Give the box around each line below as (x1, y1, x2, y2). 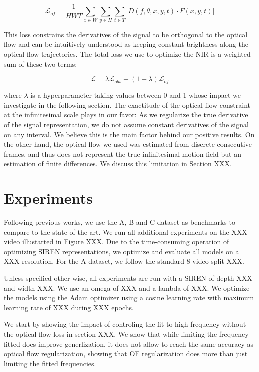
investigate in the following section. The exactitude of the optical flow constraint (4, 99, 250, 110)
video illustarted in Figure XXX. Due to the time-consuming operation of (4, 236, 229, 247)
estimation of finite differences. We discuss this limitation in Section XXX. (4, 158, 232, 169)
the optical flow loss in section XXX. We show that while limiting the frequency (4, 328, 249, 339)
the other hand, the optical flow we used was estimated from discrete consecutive (4, 139, 252, 149)
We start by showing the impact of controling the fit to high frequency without (4, 319, 246, 329)
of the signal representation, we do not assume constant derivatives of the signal (4, 119, 249, 129)
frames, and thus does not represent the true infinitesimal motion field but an (4, 148, 242, 159)
